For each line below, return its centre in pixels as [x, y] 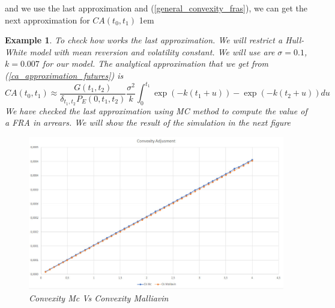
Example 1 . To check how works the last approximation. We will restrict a [144, 40]
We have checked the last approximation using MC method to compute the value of [156, 110]
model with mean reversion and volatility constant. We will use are [152, 51]
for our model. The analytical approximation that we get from [155, 63]
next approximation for [47, 20]
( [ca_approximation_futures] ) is [64, 75]
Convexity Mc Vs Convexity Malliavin [99, 297]
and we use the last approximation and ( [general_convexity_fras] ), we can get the [156, 8]
